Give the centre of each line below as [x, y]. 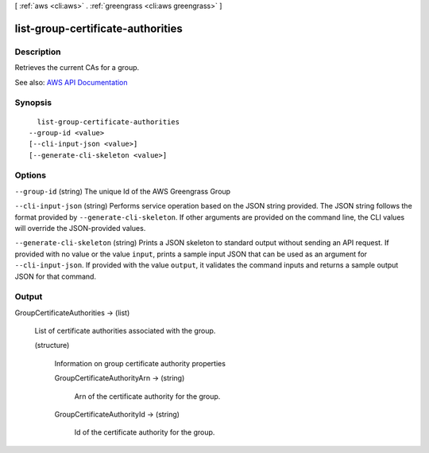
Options [31, 175]
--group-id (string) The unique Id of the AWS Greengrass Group [122, 191]
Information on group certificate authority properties [140, 363]
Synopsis [33, 103]
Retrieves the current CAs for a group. [77, 68]
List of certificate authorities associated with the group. [125, 331]
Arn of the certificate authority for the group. [147, 396]
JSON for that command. [56, 276]
